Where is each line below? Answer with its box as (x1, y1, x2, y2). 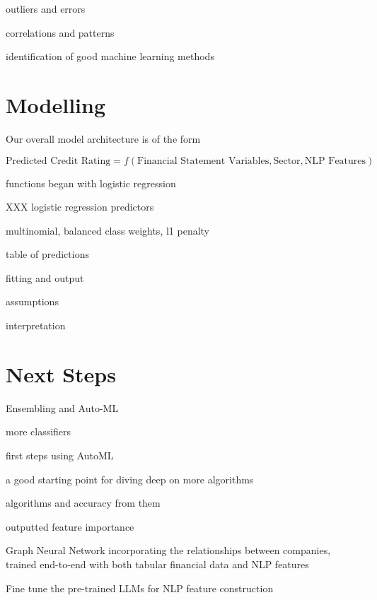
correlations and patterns (6, 25, 115, 40)
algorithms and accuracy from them (6, 495, 161, 510)
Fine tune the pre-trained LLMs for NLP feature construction (6, 580, 274, 595)
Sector (273, 155, 301, 166)
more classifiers (6, 424, 71, 439)
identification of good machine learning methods (6, 49, 214, 64)
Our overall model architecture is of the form (6, 131, 201, 146)
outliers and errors (6, 1, 86, 16)
